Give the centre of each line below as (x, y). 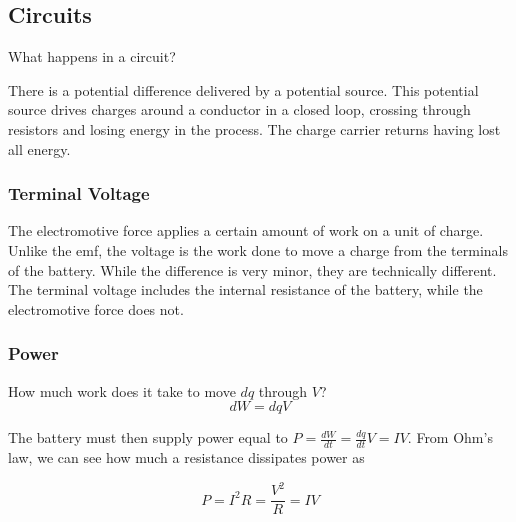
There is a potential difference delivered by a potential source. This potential (243, 89)
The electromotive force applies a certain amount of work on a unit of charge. (246, 230)
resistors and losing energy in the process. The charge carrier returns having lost (254, 128)
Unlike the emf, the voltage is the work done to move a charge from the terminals (258, 249)
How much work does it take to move (122, 390)
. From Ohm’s (450, 437)
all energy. (39, 148)
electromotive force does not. (96, 308)
